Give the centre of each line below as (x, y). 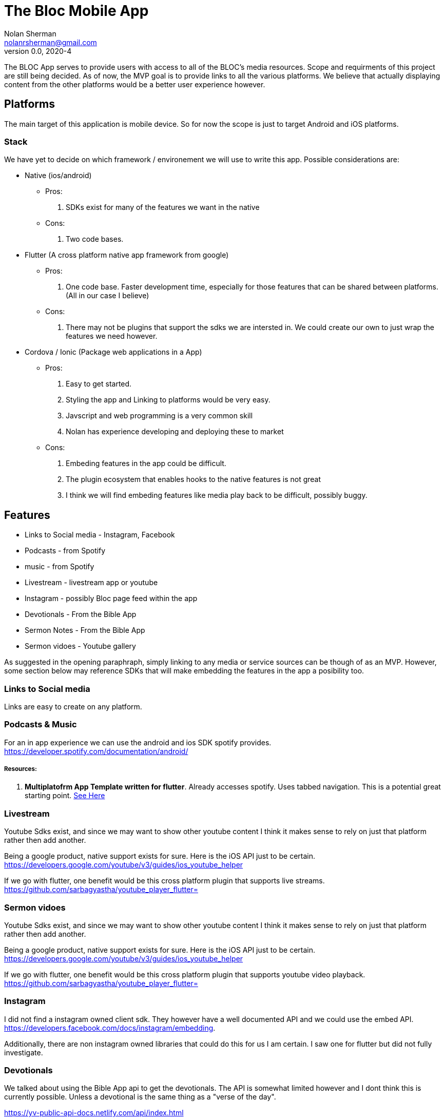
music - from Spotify (60, 567)
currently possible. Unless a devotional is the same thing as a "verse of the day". (140, 1097)
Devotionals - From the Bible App (81, 614)
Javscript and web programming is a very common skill (159, 416)
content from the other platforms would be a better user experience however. (135, 84)
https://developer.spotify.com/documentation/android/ (96, 751)
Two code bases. (95, 239)
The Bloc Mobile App (76, 11)
